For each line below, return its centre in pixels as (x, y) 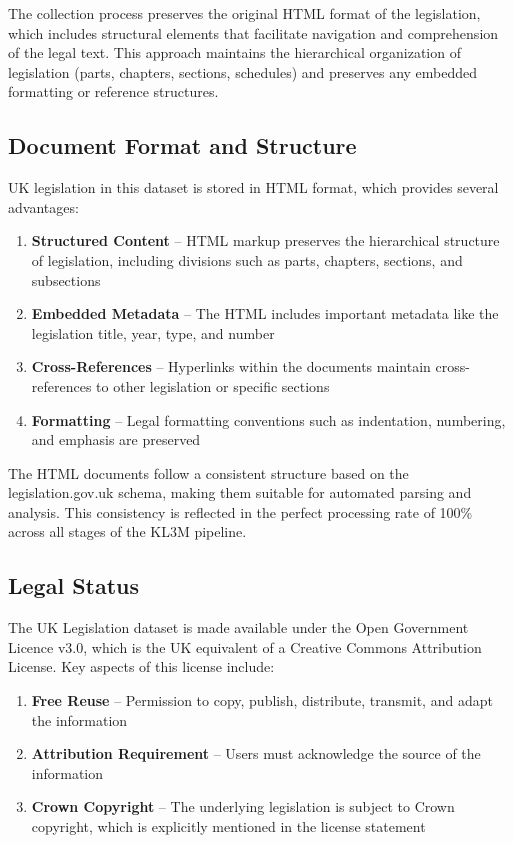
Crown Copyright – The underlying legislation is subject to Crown (243, 806)
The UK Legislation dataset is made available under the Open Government (238, 627)
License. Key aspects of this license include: (141, 666)
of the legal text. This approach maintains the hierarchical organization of (234, 52)
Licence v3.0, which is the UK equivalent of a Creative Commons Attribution (245, 646)
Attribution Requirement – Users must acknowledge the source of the (256, 753)
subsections (66, 279)
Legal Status (74, 585)
